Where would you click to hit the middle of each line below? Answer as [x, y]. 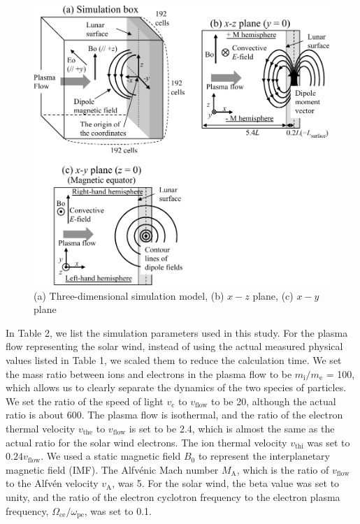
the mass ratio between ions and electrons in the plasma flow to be [149, 373]
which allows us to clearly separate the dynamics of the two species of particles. [176, 387]
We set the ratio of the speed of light [85, 401]
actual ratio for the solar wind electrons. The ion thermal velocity [146, 442]
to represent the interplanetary [264, 456]
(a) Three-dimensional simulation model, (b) [129, 295]
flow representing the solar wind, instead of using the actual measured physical [174, 346]
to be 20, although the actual [274, 401]
